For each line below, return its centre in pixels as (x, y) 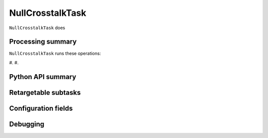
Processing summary (43, 42)
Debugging (27, 124)
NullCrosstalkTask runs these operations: (55, 53)
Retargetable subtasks (45, 92)
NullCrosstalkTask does (37, 28)
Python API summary (43, 77)
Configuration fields (41, 108)
